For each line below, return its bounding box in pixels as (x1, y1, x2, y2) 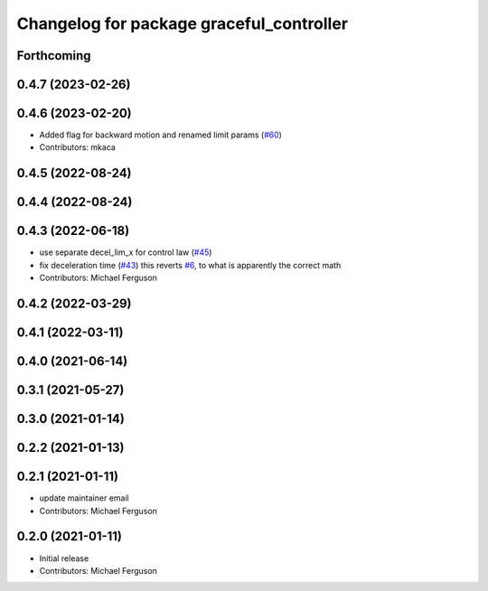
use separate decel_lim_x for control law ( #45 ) (39, 247, 212, 258)
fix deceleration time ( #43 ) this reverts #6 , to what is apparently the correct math (39, 259, 342, 270)
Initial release (39, 552, 89, 564)
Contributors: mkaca (39, 142, 117, 153)
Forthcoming (16, 48, 91, 63)
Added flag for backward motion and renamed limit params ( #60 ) (39, 129, 282, 140)
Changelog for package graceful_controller (16, 14, 348, 33)
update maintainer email (39, 492, 130, 503)
